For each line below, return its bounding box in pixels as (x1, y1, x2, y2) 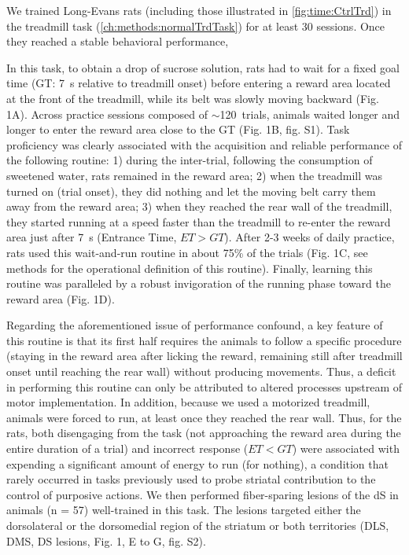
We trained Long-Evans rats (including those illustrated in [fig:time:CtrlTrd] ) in (6, 2, 392, 18)
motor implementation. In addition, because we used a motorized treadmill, (6, 394, 370, 410)
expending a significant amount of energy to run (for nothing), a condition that (6, 455, 389, 472)
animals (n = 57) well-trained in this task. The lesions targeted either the (6, 502, 361, 518)
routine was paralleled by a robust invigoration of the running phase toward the (6, 275, 391, 292)
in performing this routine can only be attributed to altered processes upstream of (6, 378, 403, 395)
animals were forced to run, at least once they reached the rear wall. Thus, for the (6, 409, 402, 425)
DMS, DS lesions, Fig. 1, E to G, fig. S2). (6, 532, 206, 549)
